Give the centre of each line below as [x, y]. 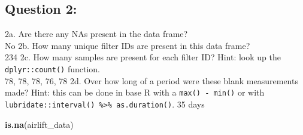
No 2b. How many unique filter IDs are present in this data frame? [128, 45]
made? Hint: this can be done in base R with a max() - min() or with [135, 92]
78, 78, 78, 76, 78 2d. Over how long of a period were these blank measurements [151, 80]
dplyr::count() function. [52, 68]
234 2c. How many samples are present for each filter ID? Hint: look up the [143, 57]
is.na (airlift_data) [39, 124]
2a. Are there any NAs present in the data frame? [96, 34]
